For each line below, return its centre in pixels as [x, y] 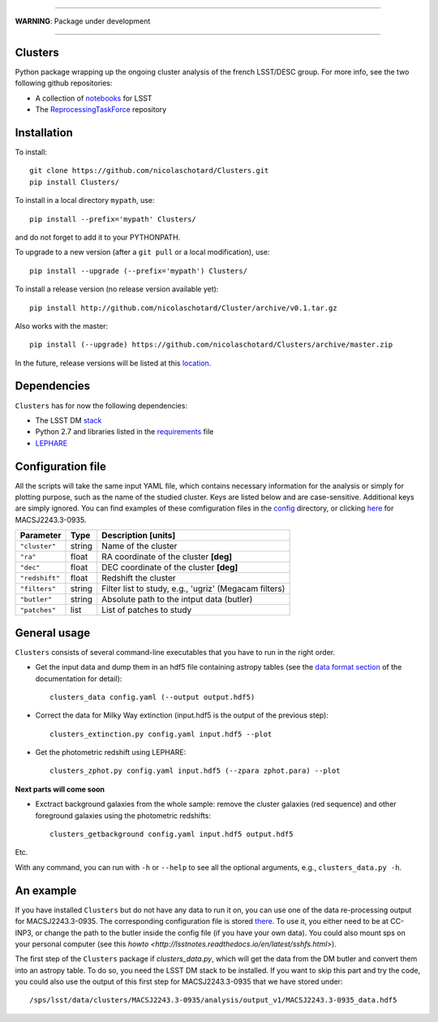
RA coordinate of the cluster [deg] [167, 557]
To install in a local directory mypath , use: [85, 201]
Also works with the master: [62, 326]
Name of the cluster [140, 546]
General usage [53, 633]
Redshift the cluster [139, 578]
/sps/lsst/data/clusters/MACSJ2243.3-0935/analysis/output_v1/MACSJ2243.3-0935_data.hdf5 [213, 1000]
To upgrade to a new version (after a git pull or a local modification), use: [143, 252]
